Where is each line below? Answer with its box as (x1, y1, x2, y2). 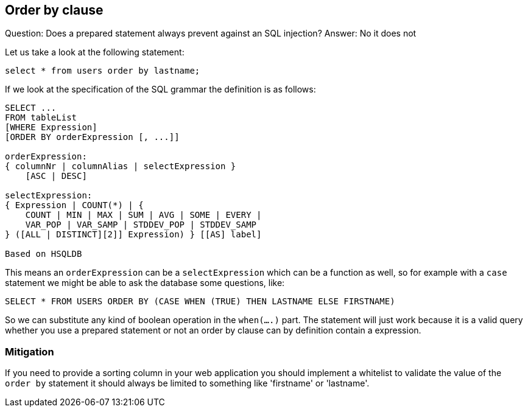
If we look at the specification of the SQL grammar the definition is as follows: (5, 84, 316, 95)
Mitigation (5, 345, 54, 358)
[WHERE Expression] (5, 122, 97, 133)
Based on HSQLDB (5, 249, 82, 259)
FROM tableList (5, 113, 77, 123)
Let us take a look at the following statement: (5, 47, 185, 58)
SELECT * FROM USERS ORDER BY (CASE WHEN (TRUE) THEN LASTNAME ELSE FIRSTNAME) (5, 296, 395, 307)
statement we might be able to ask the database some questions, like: (5, 278, 285, 288)
